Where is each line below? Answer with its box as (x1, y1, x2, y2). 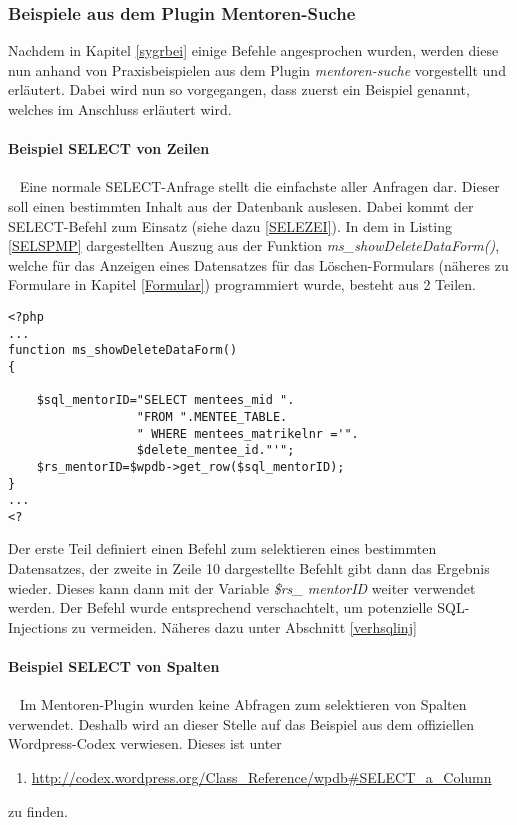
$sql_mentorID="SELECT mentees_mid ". (36, 393, 295, 408)
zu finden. (8, 800, 68, 821)
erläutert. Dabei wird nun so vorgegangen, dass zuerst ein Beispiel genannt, (8, 79, 470, 100)
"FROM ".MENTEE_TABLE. (136, 409, 288, 424)
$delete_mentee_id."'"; (136, 443, 295, 458)
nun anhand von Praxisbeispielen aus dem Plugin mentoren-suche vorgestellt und (8, 59, 506, 80)
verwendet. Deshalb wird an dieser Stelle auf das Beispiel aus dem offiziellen (8, 713, 474, 734)
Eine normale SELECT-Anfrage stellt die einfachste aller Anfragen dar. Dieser (19, 176, 500, 197)
